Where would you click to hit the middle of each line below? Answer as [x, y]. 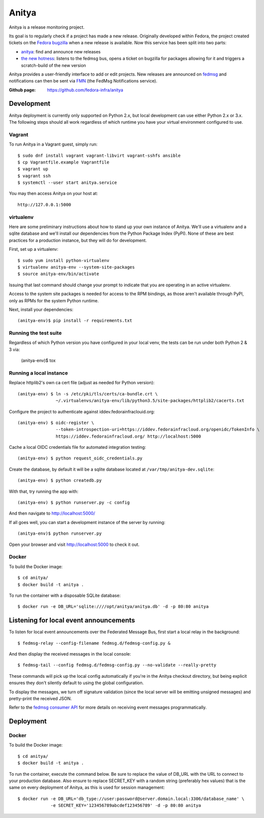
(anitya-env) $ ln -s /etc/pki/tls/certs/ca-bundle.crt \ [88, 394]
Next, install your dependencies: [41, 309]
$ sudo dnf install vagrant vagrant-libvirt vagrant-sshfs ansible [99, 155]
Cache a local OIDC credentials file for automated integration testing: [77, 447]
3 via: [15, 349]
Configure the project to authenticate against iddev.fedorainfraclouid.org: [82, 411]
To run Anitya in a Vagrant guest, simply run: [53, 144]
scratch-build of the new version [54, 65]
